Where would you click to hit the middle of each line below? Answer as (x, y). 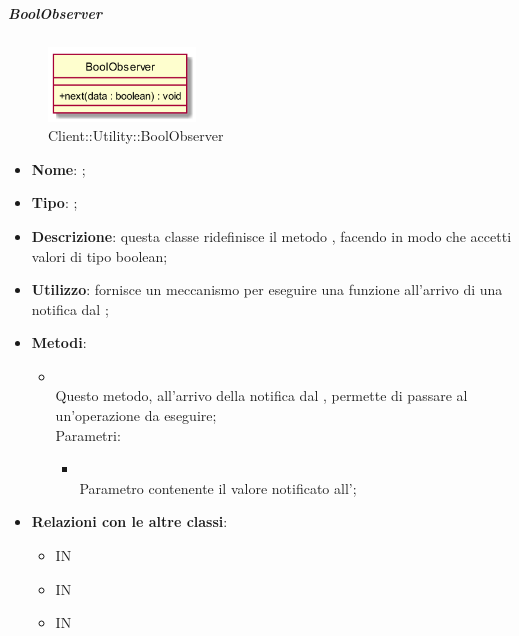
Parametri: (88, 434)
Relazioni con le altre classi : (129, 521)
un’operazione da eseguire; (136, 415)
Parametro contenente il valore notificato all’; (218, 487)
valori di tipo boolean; (99, 255)
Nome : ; (58, 168)
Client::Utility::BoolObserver (136, 135)
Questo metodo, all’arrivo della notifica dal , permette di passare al (261, 395)
